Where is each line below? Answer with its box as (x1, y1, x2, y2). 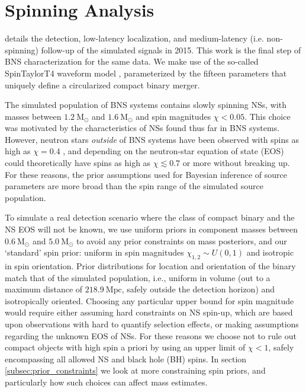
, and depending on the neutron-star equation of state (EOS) (63, 145, 284, 157)
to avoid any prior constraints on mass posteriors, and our (76, 234, 287, 247)
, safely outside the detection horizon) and (121, 283, 275, 295)
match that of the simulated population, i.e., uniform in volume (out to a (5, 271, 270, 283)
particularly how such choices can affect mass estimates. (5, 375, 208, 388)
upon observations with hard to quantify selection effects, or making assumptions (5, 317, 299, 330)
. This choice (244, 110, 291, 122)
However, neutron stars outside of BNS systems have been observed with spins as (5, 133, 299, 145)
